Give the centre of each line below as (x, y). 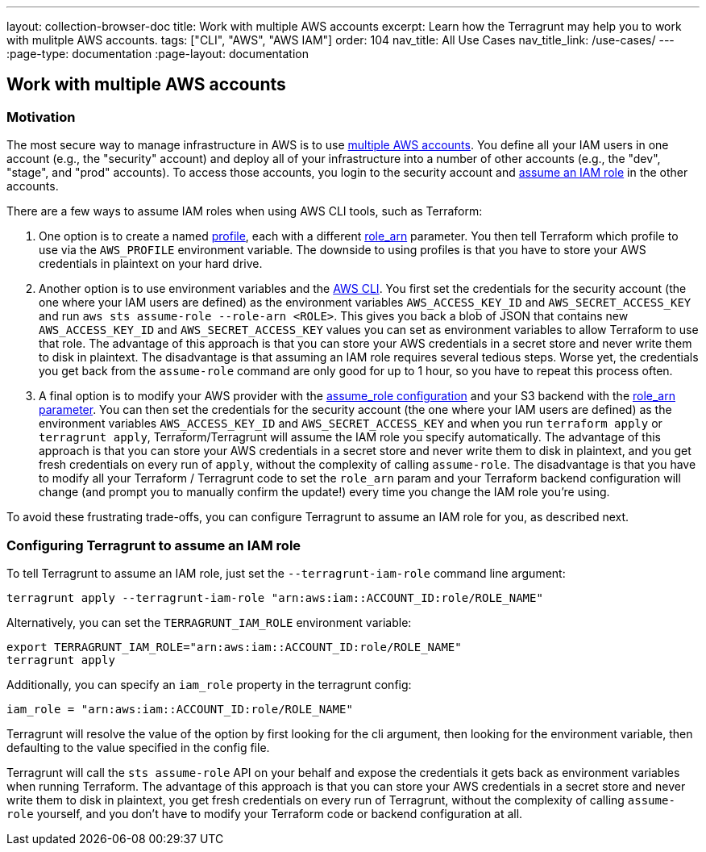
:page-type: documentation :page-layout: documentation (158, 54)
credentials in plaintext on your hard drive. (151, 264)
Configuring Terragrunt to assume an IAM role (154, 545)
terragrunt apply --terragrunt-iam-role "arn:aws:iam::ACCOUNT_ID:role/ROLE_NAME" (275, 597)
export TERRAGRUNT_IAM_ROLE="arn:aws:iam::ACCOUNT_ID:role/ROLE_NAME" (234, 647)
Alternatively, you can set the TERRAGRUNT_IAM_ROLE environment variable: (209, 622)
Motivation (41, 117)
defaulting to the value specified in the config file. (138, 747)
